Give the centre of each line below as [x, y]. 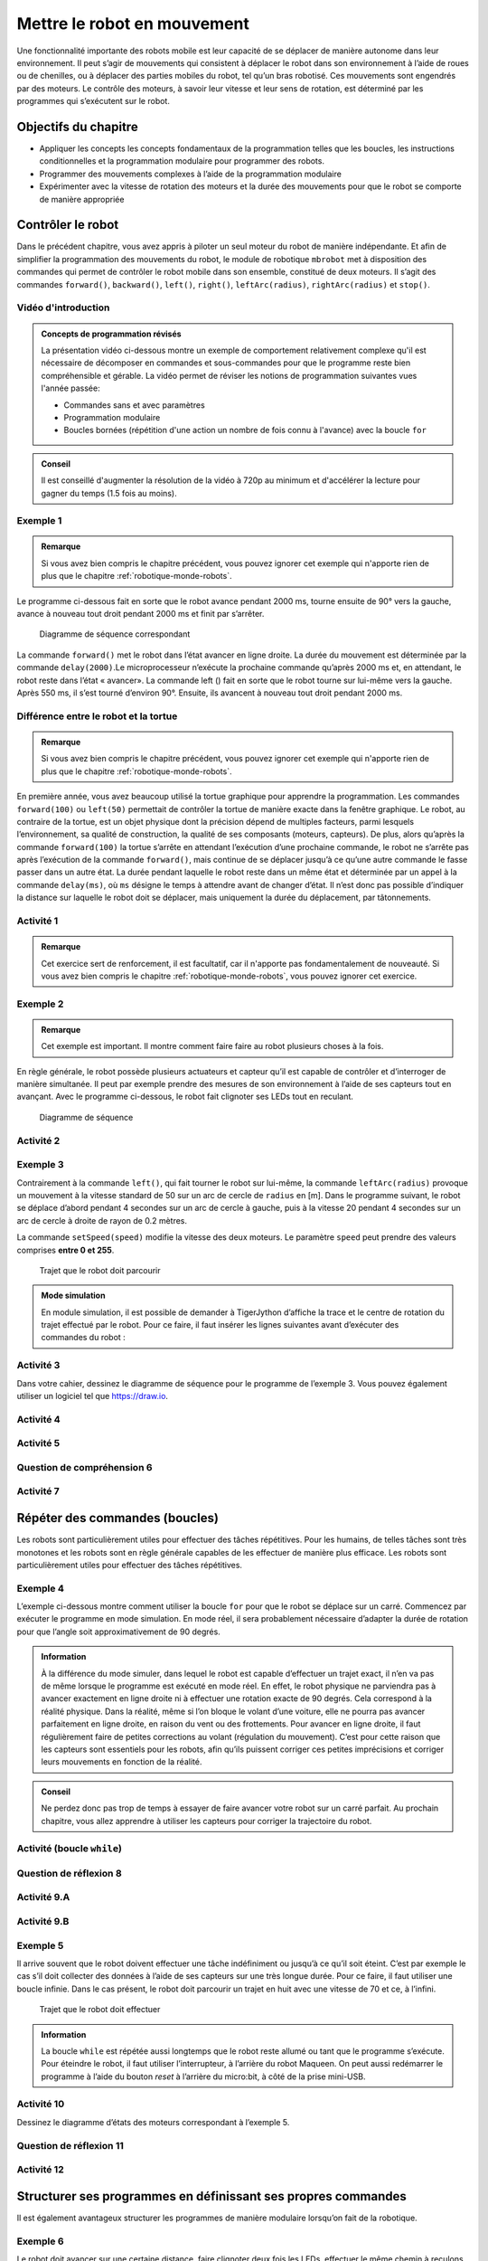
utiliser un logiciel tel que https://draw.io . [93, 1396]
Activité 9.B [43, 1922]
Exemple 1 [39, 521]
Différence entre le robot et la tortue [97, 716]
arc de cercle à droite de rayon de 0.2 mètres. [102, 1220]
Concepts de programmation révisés [111, 334]
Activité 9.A [43, 1897]
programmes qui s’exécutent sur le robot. [94, 101]
